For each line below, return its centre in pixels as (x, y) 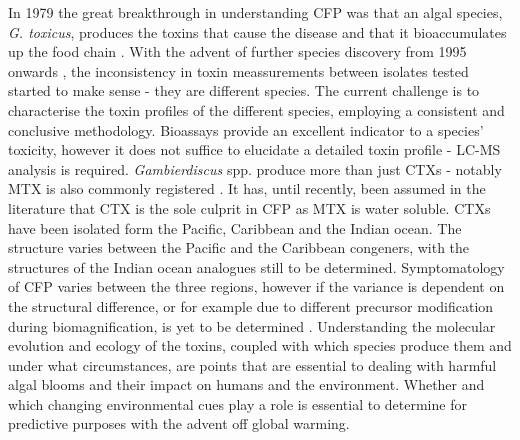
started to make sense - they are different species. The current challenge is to (244, 90)
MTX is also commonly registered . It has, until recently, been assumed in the (247, 188)
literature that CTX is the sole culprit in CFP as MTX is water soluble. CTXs (249, 207)
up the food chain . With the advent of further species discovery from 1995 (237, 51)
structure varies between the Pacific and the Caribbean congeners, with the (239, 247)
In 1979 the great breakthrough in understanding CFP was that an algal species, (255, 12)
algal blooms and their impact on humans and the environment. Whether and (246, 384)
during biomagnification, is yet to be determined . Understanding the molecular (252, 325)
